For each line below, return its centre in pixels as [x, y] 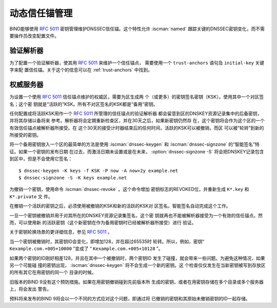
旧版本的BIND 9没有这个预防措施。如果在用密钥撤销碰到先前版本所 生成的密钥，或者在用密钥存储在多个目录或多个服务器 [137, 282]
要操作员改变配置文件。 [34, 35]
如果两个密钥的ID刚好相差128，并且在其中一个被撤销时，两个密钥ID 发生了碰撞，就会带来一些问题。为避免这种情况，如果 [137, 258]
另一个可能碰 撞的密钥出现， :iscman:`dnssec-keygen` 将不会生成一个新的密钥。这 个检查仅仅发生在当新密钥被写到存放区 [138, 265]
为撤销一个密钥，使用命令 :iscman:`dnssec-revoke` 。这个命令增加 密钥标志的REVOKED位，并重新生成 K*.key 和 [129, 189]
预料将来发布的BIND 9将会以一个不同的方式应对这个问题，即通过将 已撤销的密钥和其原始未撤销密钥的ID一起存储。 [130, 298]
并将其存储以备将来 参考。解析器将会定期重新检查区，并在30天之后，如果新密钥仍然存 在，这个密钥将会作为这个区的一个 [137, 121]
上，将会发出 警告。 [30, 289]
